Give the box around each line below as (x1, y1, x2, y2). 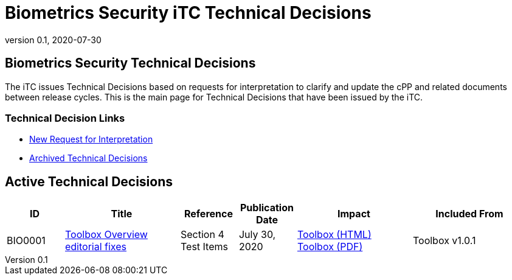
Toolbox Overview (64, 228, 148, 241)
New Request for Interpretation (29, 134, 153, 145)
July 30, (238, 228, 276, 241)
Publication (240, 201, 294, 214)
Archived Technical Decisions (29, 153, 148, 164)
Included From (435, 208, 503, 220)
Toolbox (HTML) (297, 228, 372, 241)
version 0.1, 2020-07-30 (5, 34, 102, 45)
